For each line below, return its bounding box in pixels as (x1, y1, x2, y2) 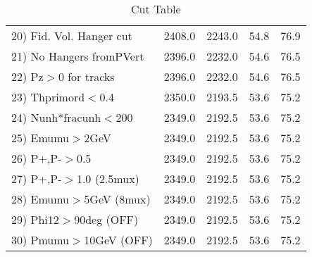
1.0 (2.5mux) (76, 170, 139, 187)
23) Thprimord (11, 89, 85, 105)
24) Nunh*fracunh (11, 109, 101, 125)
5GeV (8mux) (84, 191, 151, 207)
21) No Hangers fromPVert (11, 48, 144, 64)
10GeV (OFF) (84, 232, 153, 248)
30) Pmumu (11, 232, 70, 248)
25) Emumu (11, 130, 70, 146)
